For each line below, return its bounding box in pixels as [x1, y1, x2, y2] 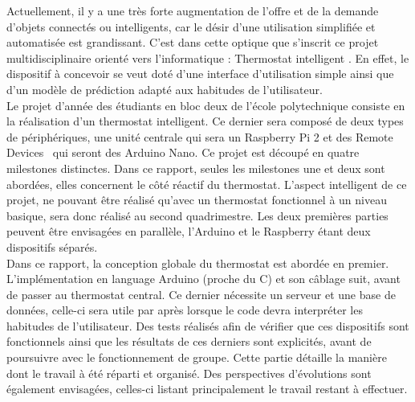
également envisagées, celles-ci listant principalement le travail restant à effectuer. [6, 380, 408, 397]
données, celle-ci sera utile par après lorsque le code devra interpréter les [6, 301, 363, 318]
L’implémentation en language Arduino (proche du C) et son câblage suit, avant [6, 270, 401, 287]
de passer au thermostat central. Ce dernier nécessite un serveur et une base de [6, 285, 396, 302]
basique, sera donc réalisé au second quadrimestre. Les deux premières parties [6, 207, 389, 224]
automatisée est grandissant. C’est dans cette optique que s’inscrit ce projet [6, 34, 379, 51]
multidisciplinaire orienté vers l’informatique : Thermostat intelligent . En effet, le [6, 49, 409, 66]
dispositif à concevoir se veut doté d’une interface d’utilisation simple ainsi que [6, 65, 394, 82]
